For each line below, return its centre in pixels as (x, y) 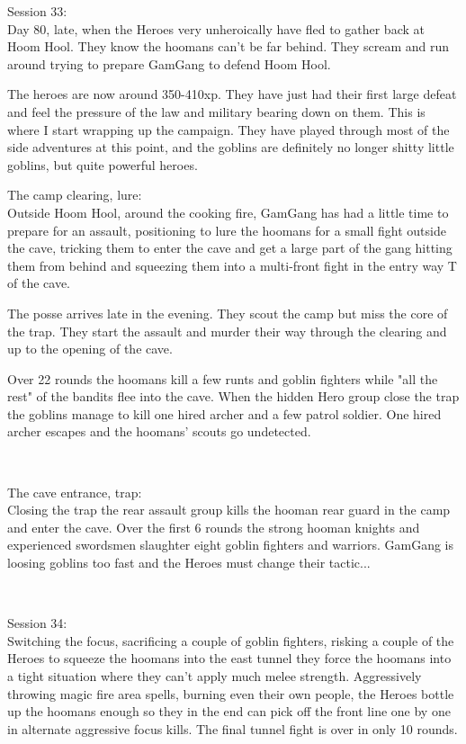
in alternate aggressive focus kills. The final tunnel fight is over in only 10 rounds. (233, 728)
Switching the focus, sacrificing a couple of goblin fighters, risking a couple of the (231, 640)
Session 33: (37, 11)
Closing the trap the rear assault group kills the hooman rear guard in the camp (229, 510)
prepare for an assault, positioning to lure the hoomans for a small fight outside (227, 230)
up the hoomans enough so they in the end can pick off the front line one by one (229, 711)
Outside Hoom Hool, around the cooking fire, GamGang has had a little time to (228, 212)
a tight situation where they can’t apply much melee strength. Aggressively (215, 676)
